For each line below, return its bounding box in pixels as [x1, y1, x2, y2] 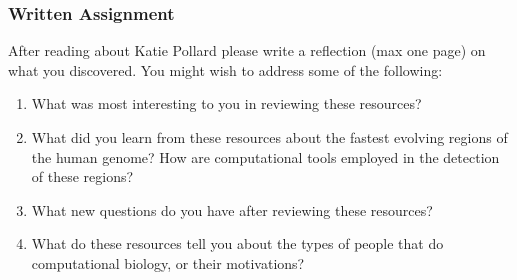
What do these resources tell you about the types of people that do [31, 233, 444, 254]
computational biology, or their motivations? [31, 252, 305, 273]
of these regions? [31, 166, 134, 187]
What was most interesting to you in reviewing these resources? [31, 93, 422, 114]
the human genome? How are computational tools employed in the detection [31, 146, 500, 167]
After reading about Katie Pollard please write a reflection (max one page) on [8, 40, 486, 61]
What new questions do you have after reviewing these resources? [31, 199, 433, 220]
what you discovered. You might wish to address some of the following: [8, 59, 443, 80]
